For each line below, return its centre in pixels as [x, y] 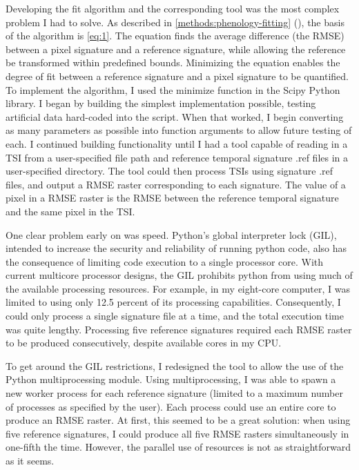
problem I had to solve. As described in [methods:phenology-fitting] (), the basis [175, 22]
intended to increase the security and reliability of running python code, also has [176, 248]
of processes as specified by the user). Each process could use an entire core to [171, 406]
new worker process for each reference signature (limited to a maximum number [174, 393]
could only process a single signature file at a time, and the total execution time [175, 316]
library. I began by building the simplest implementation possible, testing [161, 103]
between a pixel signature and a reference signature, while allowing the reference [176, 49]
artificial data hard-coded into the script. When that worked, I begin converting [175, 116]
